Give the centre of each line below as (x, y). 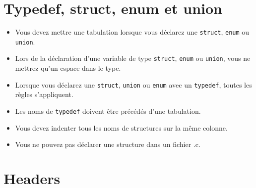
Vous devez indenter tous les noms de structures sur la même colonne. (121, 127)
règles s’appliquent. (44, 94)
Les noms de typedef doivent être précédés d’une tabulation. (108, 111)
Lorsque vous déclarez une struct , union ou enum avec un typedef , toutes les (133, 84)
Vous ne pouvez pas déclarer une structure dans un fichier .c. (108, 144)
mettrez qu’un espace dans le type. (68, 68)
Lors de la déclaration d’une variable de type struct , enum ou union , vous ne (133, 58)
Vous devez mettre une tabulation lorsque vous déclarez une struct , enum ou (132, 32)
